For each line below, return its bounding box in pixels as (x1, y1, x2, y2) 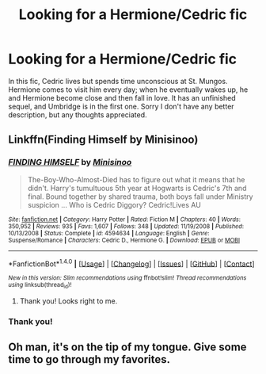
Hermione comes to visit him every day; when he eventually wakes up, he (8, 85, 249, 94)
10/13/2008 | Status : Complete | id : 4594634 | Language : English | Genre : (8, 229, 210, 237)
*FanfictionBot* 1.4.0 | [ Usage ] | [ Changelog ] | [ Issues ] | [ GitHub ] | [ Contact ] (8, 258, 255, 269)
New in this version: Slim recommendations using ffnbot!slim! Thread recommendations (8, 274, 247, 282)
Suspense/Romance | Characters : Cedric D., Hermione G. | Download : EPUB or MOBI (8, 236, 240, 244)
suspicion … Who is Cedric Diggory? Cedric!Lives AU (27, 200, 202, 209)
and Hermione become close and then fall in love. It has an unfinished (8, 93, 236, 102)
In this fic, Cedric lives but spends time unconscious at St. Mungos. (8, 76, 228, 86)
